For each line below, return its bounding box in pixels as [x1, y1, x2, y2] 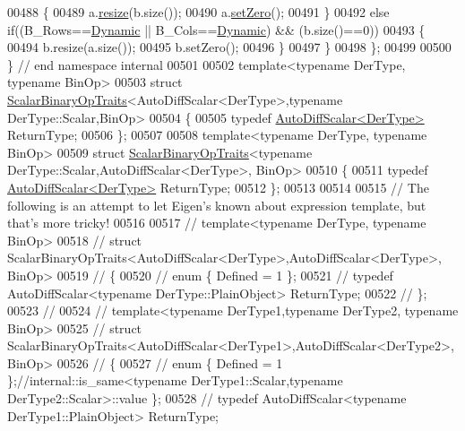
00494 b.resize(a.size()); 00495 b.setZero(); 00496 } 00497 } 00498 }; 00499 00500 [7, 38, 452, 56]
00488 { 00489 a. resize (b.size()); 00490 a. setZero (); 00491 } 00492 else [7, 3, 390, 21]
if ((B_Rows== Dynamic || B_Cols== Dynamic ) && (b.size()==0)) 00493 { [7, 20, 426, 39]
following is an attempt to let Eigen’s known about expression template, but [7, 195, 426, 214]
